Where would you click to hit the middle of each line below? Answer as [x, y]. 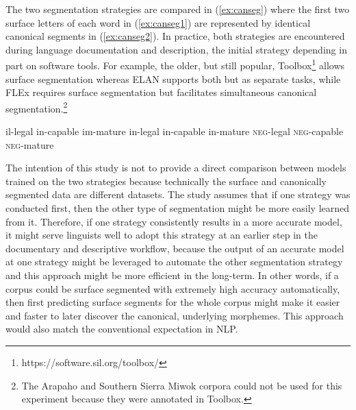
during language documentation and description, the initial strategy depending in [176, 49]
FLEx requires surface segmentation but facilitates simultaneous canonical [161, 92]
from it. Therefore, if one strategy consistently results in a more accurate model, [174, 221]
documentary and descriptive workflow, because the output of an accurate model [175, 248]
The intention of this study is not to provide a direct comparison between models [176, 168]
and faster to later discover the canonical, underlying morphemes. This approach [175, 315]
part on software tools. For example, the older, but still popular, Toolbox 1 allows [175, 64]
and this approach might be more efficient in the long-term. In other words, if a [172, 275]
